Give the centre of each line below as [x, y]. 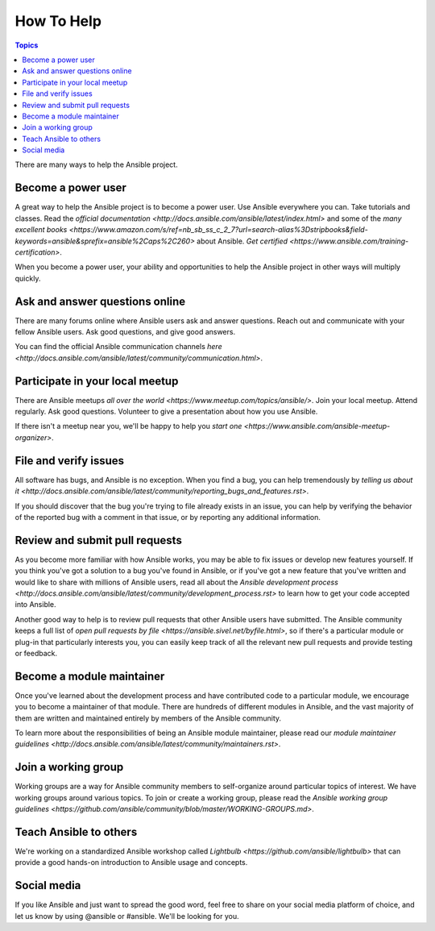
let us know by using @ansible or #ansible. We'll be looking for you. [127, 916]
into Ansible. [35, 605]
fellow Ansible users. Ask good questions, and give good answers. [125, 332]
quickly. [28, 278]
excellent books [41, 230]
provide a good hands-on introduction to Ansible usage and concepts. [131, 862]
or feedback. [36, 653]
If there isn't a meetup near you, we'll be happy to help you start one [128, 426]
